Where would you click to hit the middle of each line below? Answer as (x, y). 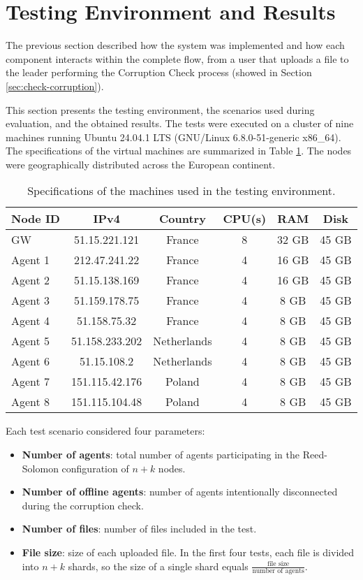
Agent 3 (31, 300)
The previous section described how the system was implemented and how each (175, 45)
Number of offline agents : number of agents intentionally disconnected (180, 492)
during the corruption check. (83, 505)
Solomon (40, 468)
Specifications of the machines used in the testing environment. (181, 191)
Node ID (36, 219)
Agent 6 (31, 361)
